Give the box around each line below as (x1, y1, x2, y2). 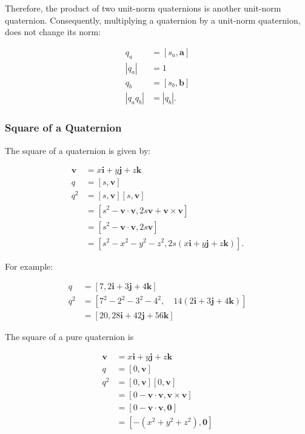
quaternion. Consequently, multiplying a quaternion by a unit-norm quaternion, (5, 13, 301, 26)
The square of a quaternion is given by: (5, 144, 151, 156)
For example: (5, 259, 53, 272)
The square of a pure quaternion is (5, 330, 134, 343)
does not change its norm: (5, 25, 101, 38)
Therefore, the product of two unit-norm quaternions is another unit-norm (5, 2, 281, 14)
